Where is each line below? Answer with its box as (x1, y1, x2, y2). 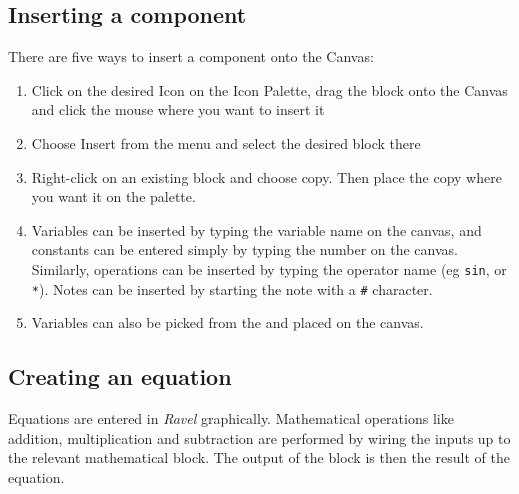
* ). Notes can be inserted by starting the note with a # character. (31, 278, 433, 299)
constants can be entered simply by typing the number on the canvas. (31, 239, 458, 260)
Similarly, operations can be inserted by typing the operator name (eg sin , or (31, 258, 507, 279)
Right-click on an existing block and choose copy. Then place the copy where (31, 166, 502, 187)
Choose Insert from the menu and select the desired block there (31, 132, 421, 153)
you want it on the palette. (31, 186, 196, 207)
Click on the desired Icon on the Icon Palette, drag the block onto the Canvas (31, 79, 508, 100)
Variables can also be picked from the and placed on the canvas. (31, 312, 424, 333)
